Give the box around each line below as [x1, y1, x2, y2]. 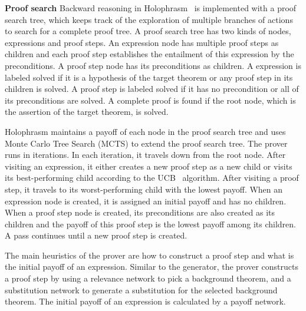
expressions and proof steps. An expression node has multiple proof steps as [5, 36, 279, 48]
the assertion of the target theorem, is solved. [5, 105, 169, 118]
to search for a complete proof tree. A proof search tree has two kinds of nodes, [5, 25, 291, 37]
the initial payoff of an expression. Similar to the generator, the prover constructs [5, 260, 298, 273]
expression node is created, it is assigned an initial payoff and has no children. [5, 194, 287, 207]
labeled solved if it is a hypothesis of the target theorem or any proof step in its [5, 71, 293, 83]
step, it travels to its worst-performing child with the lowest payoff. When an [5, 183, 283, 195]
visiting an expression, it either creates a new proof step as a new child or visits [5, 160, 292, 172]
